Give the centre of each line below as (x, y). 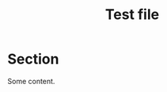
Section (33, 59)
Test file (132, 15)
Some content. (31, 81)
